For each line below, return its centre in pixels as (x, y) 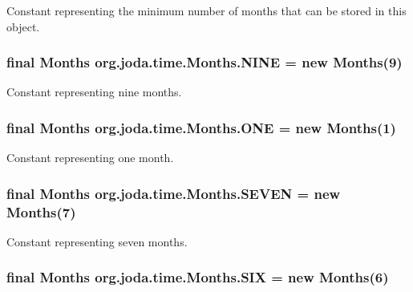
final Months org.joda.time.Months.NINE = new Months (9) (204, 62)
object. (23, 26)
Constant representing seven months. (97, 241)
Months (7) (41, 211)
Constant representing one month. (90, 158)
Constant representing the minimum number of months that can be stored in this (206, 10)
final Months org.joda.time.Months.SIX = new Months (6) (198, 277)
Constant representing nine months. (94, 92)
